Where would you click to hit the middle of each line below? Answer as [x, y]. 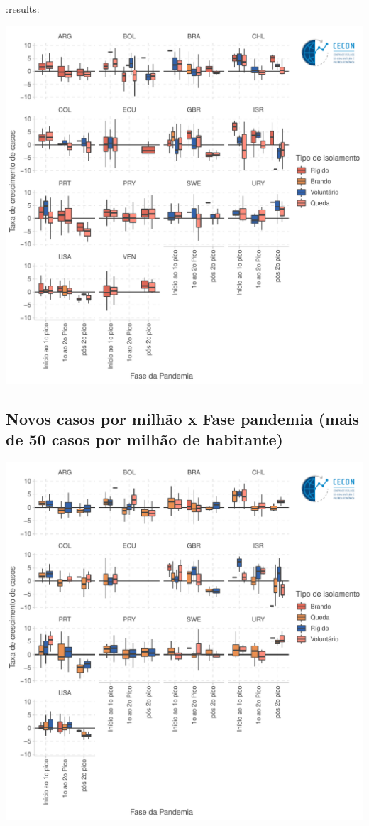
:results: [23, 9]
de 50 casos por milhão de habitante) [144, 439]
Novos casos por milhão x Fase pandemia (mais [183, 418]
